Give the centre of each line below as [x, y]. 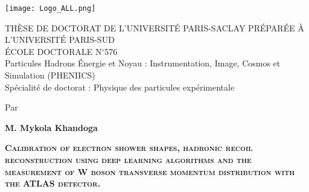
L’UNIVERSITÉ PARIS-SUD [60, 40]
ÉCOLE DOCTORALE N [53, 51]
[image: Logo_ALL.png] [50, 8]
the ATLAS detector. [53, 183]
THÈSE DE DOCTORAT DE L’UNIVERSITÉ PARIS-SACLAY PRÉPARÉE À [154, 27]
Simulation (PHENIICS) [50, 75]
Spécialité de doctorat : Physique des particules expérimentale [120, 87]
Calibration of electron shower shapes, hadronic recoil [129, 148]
